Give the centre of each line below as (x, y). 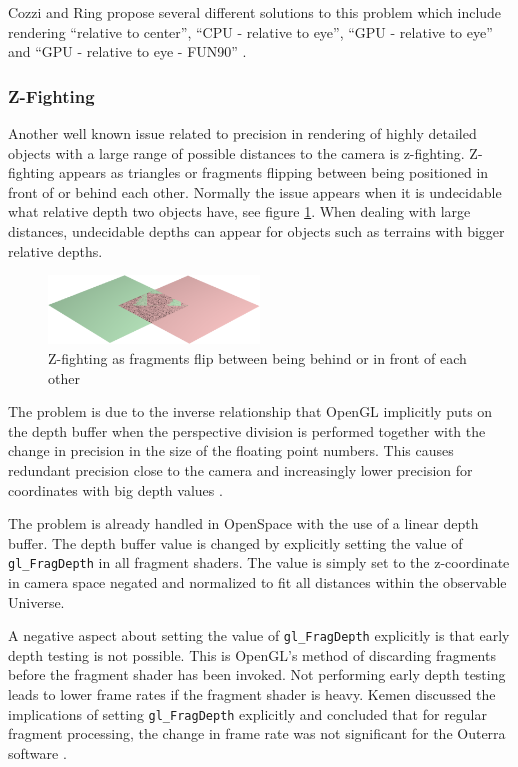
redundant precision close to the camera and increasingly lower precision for (240, 469)
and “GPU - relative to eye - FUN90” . (127, 51)
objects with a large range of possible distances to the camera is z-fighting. (236, 152)
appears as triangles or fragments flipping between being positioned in (273, 172)
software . (37, 752)
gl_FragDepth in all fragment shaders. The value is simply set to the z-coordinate (259, 562)
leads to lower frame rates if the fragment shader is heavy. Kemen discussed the (252, 694)
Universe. (36, 601)
